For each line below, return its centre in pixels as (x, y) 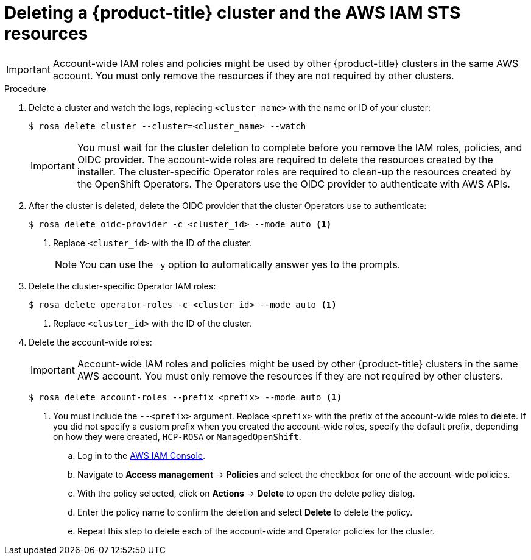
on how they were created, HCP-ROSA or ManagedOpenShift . (177, 436)
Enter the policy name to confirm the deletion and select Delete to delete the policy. (245, 512)
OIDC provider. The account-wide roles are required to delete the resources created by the (285, 159)
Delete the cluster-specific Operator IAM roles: (122, 286)
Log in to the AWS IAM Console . (142, 455)
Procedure (25, 88)
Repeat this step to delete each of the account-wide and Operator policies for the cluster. (256, 531)
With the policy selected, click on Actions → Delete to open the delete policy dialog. (246, 493)
